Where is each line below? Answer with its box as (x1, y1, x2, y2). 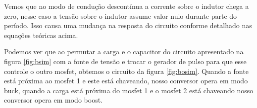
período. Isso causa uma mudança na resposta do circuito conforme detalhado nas (4, 20, 252, 31)
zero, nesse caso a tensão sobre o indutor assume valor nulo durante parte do (4, 10, 237, 21)
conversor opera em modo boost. (4, 95, 103, 105)
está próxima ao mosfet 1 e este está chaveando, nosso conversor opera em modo (4, 75, 248, 86)
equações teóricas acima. (4, 30, 78, 40)
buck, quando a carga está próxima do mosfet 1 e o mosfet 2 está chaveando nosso (4, 85, 254, 95)
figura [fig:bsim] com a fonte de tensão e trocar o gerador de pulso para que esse (4, 56, 247, 66)
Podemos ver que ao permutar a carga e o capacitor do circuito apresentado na (4, 46, 244, 57)
